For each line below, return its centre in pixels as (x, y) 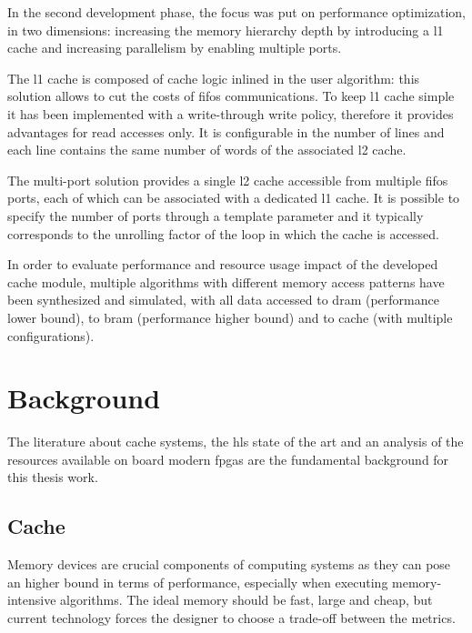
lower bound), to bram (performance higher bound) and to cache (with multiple (230, 317)
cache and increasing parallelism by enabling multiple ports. (175, 48)
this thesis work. (53, 477)
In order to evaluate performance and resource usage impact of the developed (223, 264)
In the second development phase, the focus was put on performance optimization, (236, 12)
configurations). (51, 335)
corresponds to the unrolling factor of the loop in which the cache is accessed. (223, 233)
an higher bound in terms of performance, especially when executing (198, 582)
